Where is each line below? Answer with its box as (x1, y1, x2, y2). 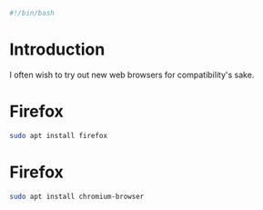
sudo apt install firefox (9, 131, 107, 140)
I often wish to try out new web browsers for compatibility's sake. (9, 69, 255, 80)
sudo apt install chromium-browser (9, 192, 145, 201)
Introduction (9, 39, 106, 60)
